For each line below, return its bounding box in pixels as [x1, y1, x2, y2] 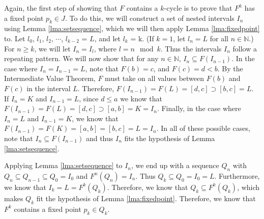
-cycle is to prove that [164, 3, 232, 13]
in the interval [26, 83, 71, 93]
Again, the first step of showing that [4, 3, 118, 13]
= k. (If [130, 33, 154, 43]
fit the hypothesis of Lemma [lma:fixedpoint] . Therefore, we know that [36, 193, 256, 203]
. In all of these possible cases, [156, 123, 250, 133]
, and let [94, 33, 121, 43]
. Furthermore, [214, 170, 260, 181]
